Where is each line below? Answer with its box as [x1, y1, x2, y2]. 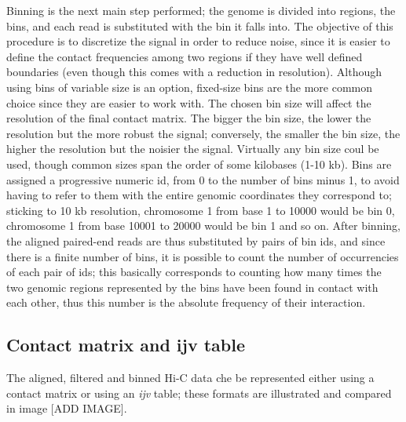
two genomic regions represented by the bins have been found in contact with [6, 278, 379, 295]
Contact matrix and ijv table [6, 333, 246, 357]
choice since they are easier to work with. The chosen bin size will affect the [6, 94, 371, 111]
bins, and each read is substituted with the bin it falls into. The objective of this [6, 17, 393, 34]
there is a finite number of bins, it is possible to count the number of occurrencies [6, 248, 399, 264]
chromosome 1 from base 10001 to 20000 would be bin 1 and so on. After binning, [6, 217, 401, 234]
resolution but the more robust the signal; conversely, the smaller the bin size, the [6, 125, 401, 141]
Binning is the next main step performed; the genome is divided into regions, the [6, 2, 396, 18]
